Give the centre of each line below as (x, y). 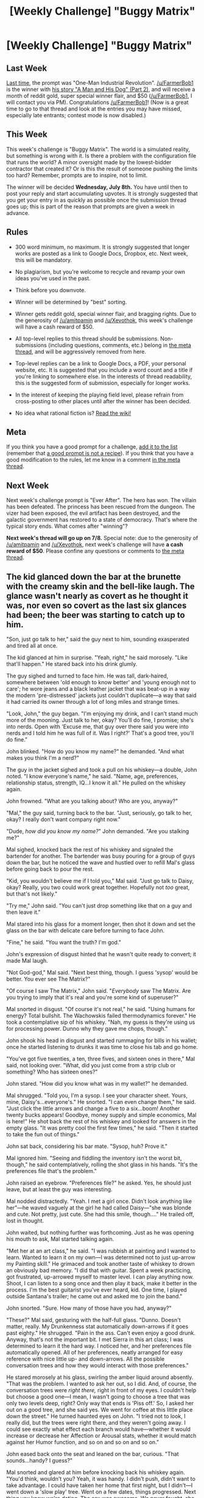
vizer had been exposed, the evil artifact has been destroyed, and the (93, 513)
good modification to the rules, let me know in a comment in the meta (93, 460)
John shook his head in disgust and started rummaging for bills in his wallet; (102, 1040)
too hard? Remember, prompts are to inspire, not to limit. (77, 175)
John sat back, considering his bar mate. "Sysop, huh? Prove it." (87, 1146)
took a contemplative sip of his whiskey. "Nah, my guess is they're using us (101, 1022)
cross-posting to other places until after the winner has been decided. (103, 401)
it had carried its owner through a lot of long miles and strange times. (93, 702)
